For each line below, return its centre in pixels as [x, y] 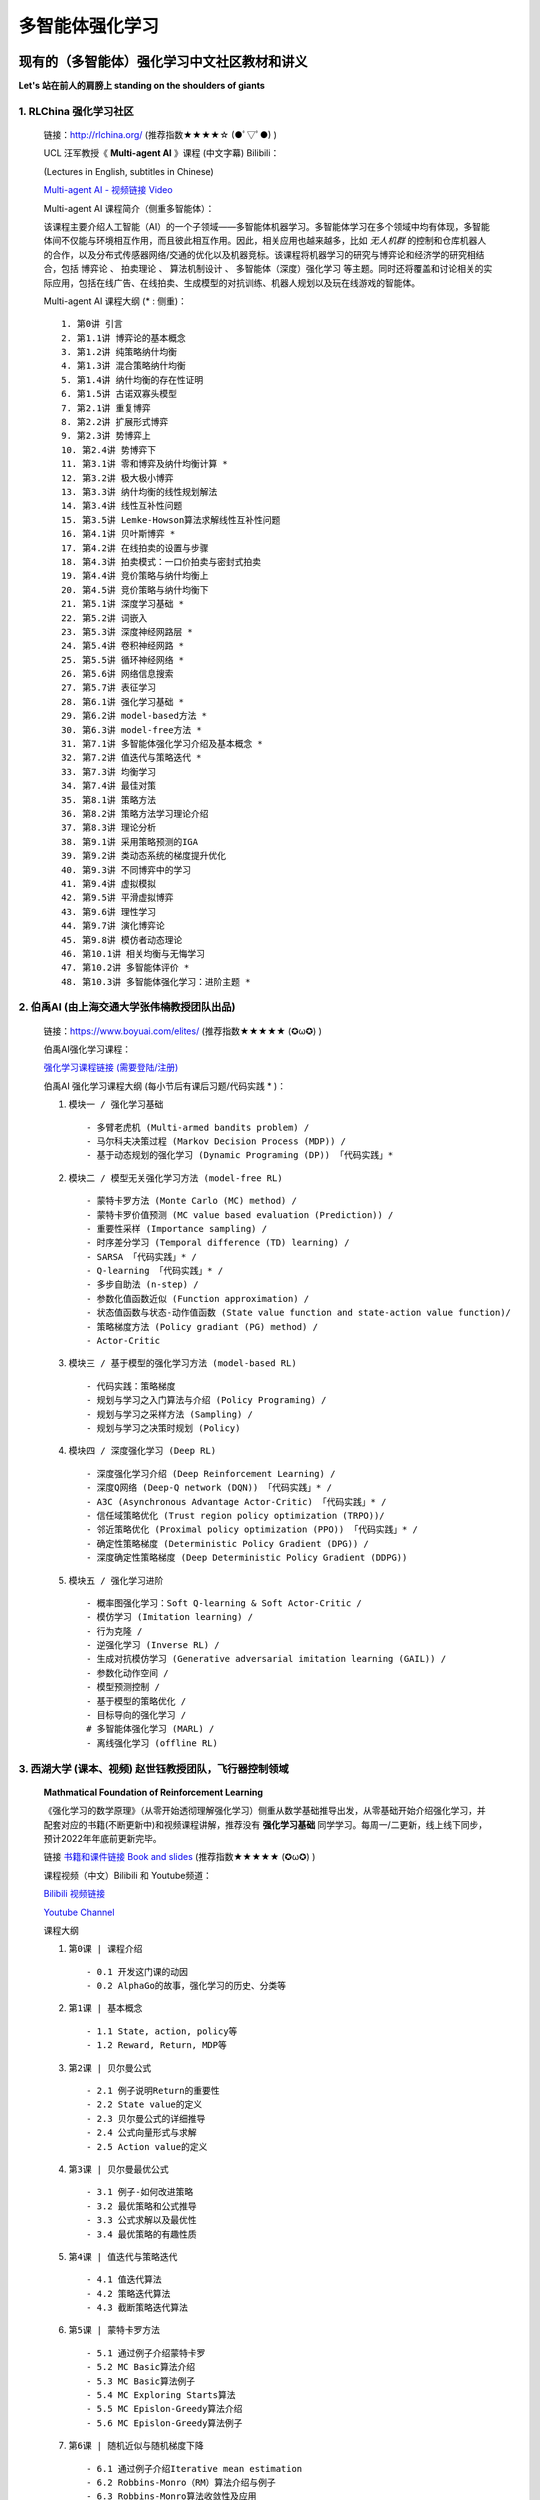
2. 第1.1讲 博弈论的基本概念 [124, 338]
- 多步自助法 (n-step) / [142, 1284]
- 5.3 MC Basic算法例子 [141, 2381]
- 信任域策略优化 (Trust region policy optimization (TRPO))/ [235, 1515]
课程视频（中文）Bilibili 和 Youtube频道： [127, 1875]
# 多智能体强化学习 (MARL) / [150, 1729]
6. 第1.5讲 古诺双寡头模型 [119, 394]
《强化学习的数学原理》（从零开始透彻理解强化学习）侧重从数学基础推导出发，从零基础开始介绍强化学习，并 [264, 1811]
